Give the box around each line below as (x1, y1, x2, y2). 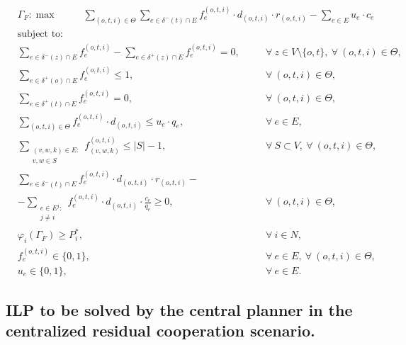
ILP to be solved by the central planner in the (6, 299, 353, 321)
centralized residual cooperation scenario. (6, 319, 315, 341)
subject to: (17, 28, 64, 39)
